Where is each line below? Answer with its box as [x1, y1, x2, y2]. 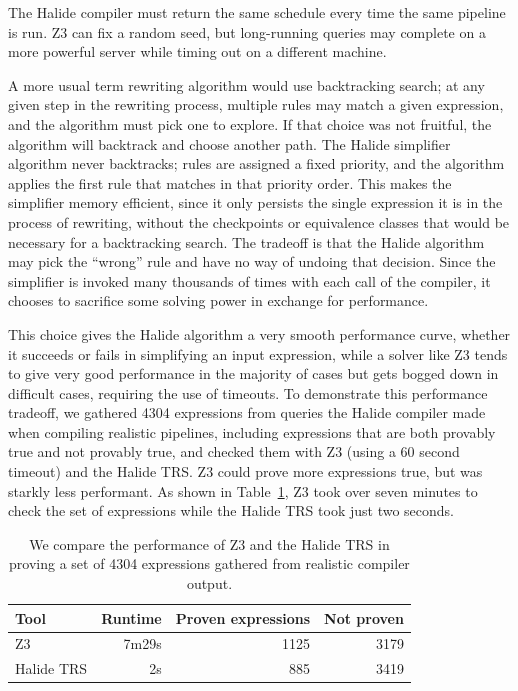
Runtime [101, 607, 162, 628]
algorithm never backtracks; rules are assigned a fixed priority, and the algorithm [8, 153, 505, 174]
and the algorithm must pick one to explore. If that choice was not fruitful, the [8, 113, 492, 134]
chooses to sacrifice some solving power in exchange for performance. [8, 290, 429, 311]
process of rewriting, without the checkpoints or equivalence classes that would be [8, 211, 510, 232]
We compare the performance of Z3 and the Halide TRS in [29, 533, 390, 554]
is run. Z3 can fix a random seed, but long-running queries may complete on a [8, 21, 486, 42]
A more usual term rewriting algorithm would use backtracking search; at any [8, 74, 485, 95]
